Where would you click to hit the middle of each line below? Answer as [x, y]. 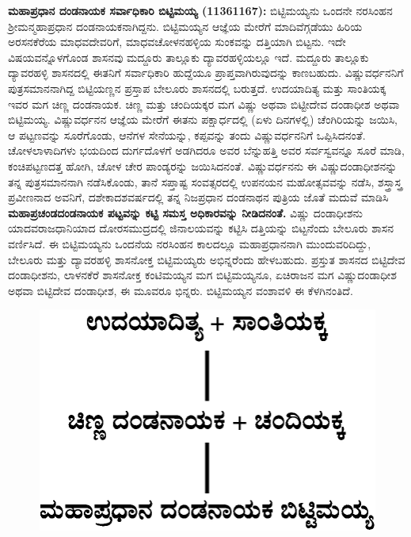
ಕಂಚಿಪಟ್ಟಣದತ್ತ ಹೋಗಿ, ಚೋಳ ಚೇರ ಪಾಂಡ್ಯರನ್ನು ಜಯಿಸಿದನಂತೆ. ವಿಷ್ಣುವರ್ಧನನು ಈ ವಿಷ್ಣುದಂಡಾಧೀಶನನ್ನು [203, 165]
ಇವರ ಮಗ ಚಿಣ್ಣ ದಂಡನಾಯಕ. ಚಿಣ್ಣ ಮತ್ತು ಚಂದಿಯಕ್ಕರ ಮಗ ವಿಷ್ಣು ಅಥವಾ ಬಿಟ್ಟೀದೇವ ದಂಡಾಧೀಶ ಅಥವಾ [204, 104]
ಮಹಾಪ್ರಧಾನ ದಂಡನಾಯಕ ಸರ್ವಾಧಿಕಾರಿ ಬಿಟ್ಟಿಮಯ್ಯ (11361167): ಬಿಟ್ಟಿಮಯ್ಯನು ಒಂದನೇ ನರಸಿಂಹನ [200, 10]
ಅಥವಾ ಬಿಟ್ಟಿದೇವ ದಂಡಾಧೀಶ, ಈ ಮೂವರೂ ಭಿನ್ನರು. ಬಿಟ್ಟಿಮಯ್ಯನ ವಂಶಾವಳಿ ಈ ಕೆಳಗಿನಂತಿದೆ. [181, 290]
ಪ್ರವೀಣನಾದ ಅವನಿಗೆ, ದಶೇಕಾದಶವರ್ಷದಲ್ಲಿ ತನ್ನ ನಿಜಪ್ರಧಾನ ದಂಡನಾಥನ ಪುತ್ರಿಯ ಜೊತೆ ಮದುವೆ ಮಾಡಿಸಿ [198, 197]
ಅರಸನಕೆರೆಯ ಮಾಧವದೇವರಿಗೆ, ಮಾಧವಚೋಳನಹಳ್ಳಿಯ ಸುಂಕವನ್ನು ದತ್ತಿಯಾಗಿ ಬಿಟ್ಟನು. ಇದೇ [177, 42]
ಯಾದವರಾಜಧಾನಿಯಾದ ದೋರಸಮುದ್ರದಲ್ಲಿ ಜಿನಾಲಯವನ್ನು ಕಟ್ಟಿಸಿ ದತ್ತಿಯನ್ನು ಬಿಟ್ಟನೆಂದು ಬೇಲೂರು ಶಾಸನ [201, 228]
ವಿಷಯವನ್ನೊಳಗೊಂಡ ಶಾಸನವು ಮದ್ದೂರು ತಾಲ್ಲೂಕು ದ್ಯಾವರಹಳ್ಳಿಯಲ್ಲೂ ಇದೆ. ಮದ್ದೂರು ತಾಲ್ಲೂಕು [188, 57]
